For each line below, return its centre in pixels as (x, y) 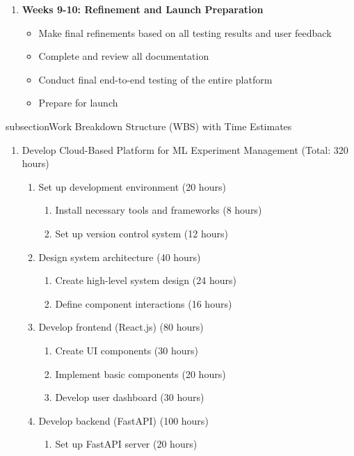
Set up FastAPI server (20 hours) (126, 444)
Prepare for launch (78, 103)
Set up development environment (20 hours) (132, 186)
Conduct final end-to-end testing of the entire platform (155, 79)
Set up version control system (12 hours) (142, 233)
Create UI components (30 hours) (127, 350)
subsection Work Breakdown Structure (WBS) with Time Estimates (149, 126)
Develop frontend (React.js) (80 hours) (121, 327)
